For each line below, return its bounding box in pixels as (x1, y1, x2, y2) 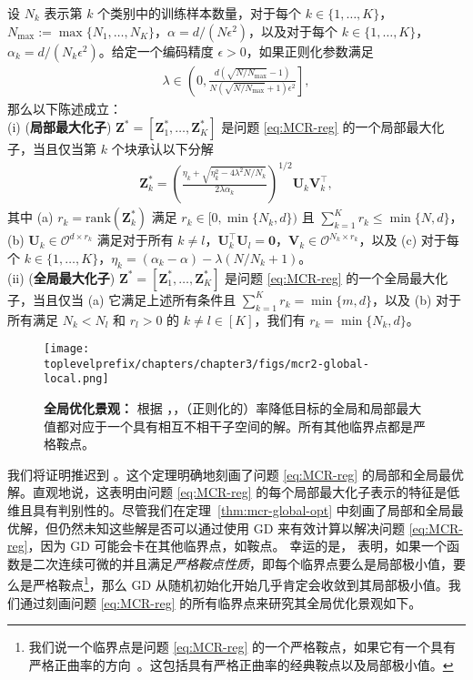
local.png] (44, 372, 109, 386)
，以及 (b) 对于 (372, 289, 462, 309)
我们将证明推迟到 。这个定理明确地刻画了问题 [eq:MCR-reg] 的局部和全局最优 (7, 464, 464, 483)
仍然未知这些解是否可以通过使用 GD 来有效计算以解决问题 (57, 518, 406, 537)
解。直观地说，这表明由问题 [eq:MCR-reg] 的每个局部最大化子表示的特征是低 (7, 482, 460, 502)
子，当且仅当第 (7, 139, 96, 158)
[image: (44, 342, 90, 356)
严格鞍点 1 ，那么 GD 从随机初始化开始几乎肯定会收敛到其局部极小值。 (32, 573, 448, 594)
